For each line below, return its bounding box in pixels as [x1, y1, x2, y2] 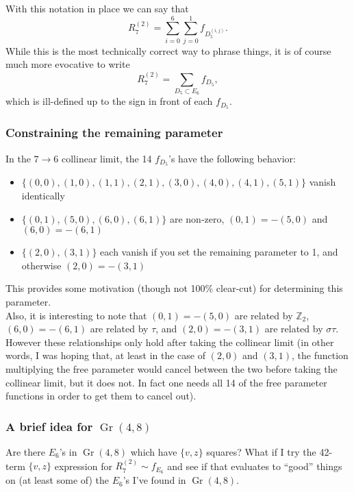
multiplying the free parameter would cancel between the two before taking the [5, 361, 338, 376]
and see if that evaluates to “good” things [167, 458, 342, 473]
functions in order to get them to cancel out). [5, 389, 197, 403]
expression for [54, 458, 112, 473]
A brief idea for [5, 417, 93, 434]
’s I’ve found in [123, 473, 186, 487]
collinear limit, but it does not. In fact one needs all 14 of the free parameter [5, 375, 327, 389]
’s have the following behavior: [168, 151, 296, 165]
